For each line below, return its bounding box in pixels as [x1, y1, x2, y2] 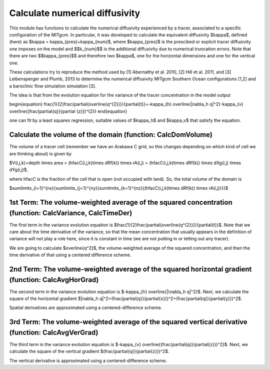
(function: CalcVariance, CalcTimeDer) [9, 209, 132, 217]
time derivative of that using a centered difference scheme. [9, 252, 131, 258]
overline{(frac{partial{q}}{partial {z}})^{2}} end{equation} [9, 108, 127, 114]
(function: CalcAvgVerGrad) [9, 328, 98, 337]
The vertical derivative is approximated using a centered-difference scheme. [9, 358, 167, 364]
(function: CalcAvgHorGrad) [9, 275, 99, 284]
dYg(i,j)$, [9, 167, 28, 173]
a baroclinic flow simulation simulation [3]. [9, 83, 96, 89]
